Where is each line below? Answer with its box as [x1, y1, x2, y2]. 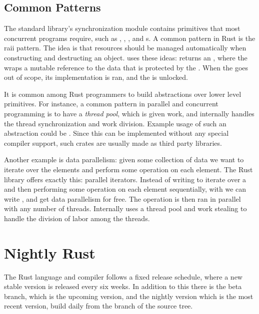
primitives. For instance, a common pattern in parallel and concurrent [4, 98, 218, 109]
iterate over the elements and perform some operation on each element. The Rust [4, 164, 253, 174]
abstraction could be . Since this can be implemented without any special [4, 128, 229, 138]
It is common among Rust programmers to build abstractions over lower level [4, 88, 241, 99]
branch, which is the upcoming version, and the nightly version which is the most [4, 291, 253, 301]
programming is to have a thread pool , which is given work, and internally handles [4, 108, 254, 118]
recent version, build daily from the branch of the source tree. [4, 301, 193, 311]
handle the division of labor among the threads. [4, 213, 150, 223]
